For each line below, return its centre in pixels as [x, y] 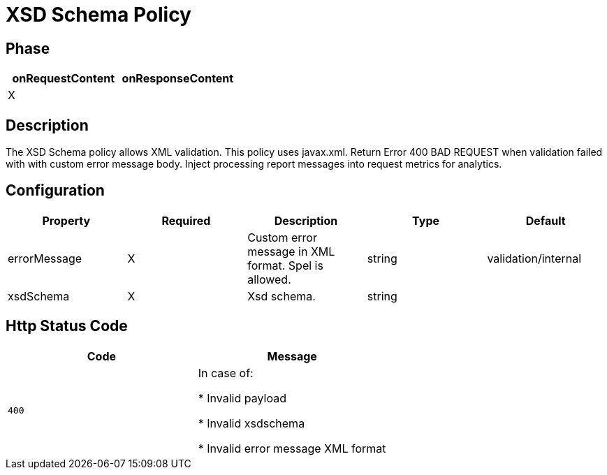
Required [186, 220]
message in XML [291, 251]
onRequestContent [64, 79]
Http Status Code [67, 326]
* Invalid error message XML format [292, 448]
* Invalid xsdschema [251, 423]
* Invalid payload [242, 398]
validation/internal [534, 258]
